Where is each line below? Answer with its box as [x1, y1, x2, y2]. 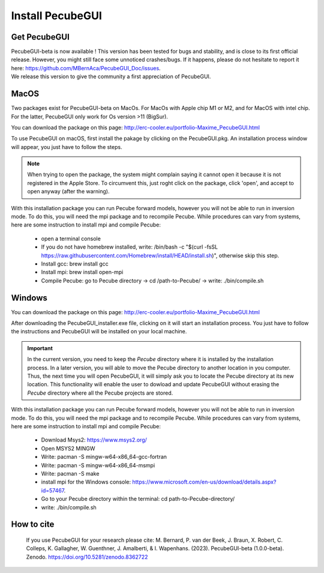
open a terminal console [41, 235, 101, 242]
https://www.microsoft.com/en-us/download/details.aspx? [132, 478, 277, 486]
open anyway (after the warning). [27, 188, 110, 195]
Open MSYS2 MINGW [41, 444, 95, 452]
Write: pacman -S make [41, 470, 100, 477]
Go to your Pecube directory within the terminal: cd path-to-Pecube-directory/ [41, 496, 235, 503]
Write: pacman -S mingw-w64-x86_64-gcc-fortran [41, 453, 167, 461]
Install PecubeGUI [11, 9, 102, 22]
